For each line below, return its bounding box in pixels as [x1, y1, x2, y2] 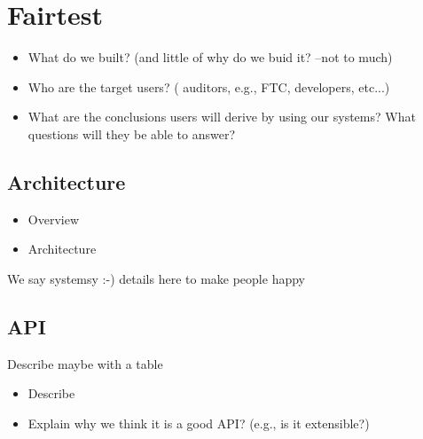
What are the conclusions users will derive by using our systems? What [27, 107, 416, 126]
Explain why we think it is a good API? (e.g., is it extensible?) [27, 413, 370, 432]
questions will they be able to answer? [27, 124, 235, 143]
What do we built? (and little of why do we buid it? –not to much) [27, 48, 393, 67]
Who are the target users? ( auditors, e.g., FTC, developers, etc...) [27, 77, 390, 96]
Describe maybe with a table [7, 354, 163, 372]
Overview [27, 209, 80, 228]
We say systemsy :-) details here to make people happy [7, 269, 305, 287]
